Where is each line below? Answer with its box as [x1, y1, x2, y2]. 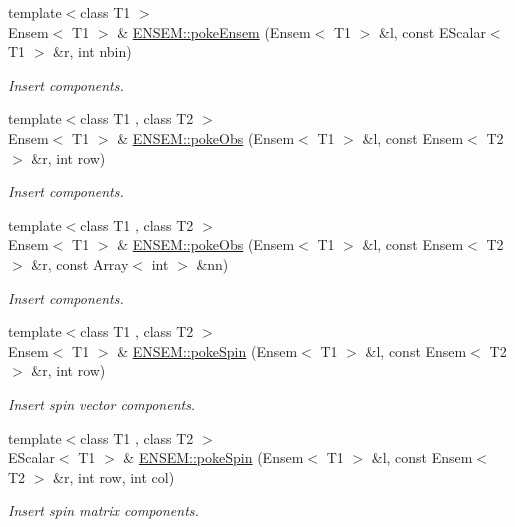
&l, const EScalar [379, 21, 486, 42]
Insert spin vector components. [8, 393, 196, 414]
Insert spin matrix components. [8, 500, 199, 521]
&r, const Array [31, 253, 129, 274]
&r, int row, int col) [53, 466, 175, 487]
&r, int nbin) [53, 41, 132, 62]
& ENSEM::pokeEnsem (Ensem [117, 21, 311, 42]
